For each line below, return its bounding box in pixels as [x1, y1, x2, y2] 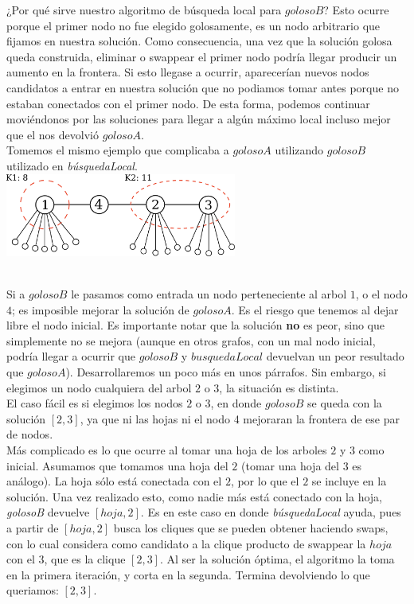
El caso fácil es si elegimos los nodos [6, 395, 183, 411]
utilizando [275, 142, 324, 158]
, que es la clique [44, 551, 126, 567]
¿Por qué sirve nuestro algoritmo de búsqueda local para [6, 2, 282, 18]
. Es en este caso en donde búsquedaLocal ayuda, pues [140, 504, 401, 520]
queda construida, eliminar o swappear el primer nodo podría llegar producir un [6, 48, 397, 64]
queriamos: [6, 582, 59, 598]
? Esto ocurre [323, 2, 389, 18]
